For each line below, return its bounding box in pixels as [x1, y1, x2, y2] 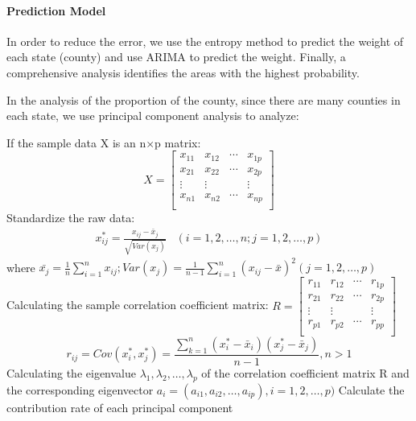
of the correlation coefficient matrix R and [201, 364, 410, 381]
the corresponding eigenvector [6, 381, 154, 398]
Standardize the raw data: [6, 208, 135, 225]
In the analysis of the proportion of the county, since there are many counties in [6, 91, 401, 108]
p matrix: [154, 134, 201, 151]
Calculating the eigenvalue [6, 364, 136, 381]
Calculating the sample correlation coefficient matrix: [6, 296, 269, 313]
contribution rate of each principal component [6, 398, 233, 415]
